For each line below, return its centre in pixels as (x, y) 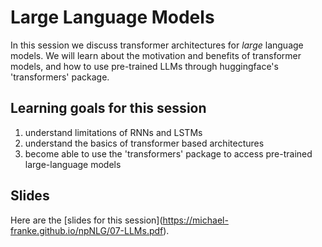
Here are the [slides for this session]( (86, 220)
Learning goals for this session (108, 108)
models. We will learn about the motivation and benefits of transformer (156, 55)
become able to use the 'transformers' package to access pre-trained (168, 153)
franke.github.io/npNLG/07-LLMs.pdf (87, 230)
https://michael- (195, 220)
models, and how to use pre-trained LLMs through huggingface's (144, 66)
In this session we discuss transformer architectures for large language (157, 45)
